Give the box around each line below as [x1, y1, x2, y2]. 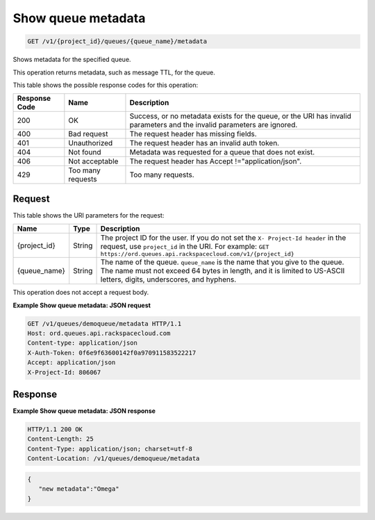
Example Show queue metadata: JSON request [12, 301, 151, 309]
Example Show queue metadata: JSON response [12, 407, 156, 415]
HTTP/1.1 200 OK [27, 425, 83, 434]
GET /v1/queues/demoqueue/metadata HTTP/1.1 [27, 320, 182, 327]
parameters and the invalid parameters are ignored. [129, 120, 298, 130]
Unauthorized [68, 138, 113, 148]
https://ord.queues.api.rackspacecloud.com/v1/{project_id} [100, 250, 294, 258]
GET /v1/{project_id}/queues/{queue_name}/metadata [27, 38, 208, 45]
